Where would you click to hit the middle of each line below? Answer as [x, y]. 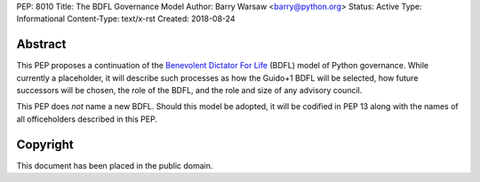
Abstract [41, 44]
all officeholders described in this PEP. [87, 119]
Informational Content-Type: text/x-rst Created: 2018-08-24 [126, 19]
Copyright [45, 144]
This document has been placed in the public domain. [115, 165]
